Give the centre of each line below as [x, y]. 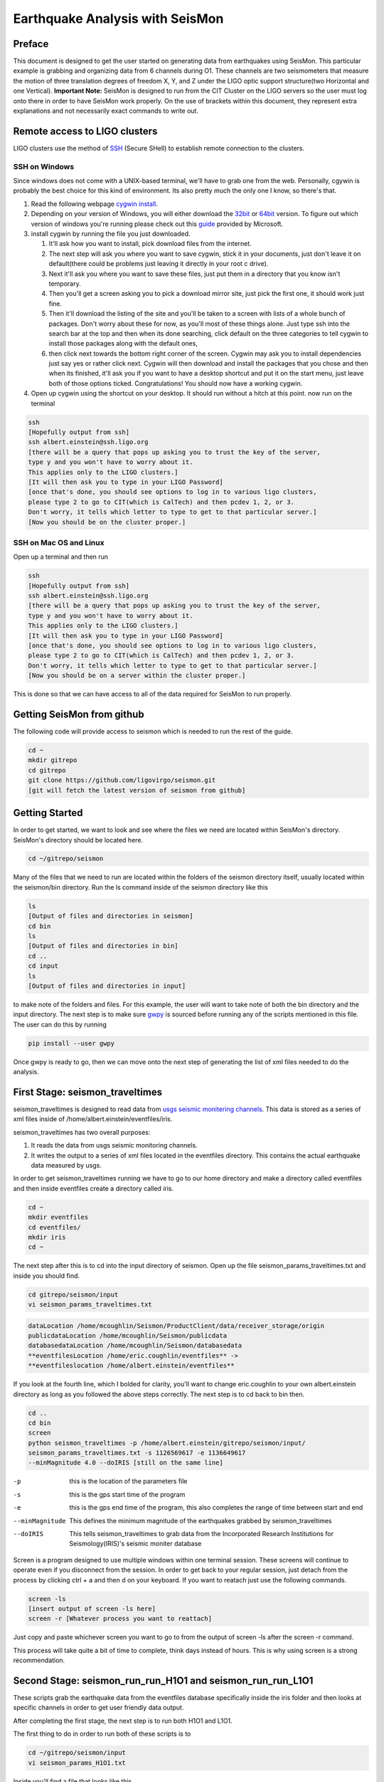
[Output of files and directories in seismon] [111, 916]
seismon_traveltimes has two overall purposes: [82, 1132]
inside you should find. [47, 1275]
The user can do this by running [60, 1024]
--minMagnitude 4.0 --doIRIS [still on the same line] [126, 1463]
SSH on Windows [44, 166]
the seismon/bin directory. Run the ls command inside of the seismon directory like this [140, 887]
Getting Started [48, 813]
